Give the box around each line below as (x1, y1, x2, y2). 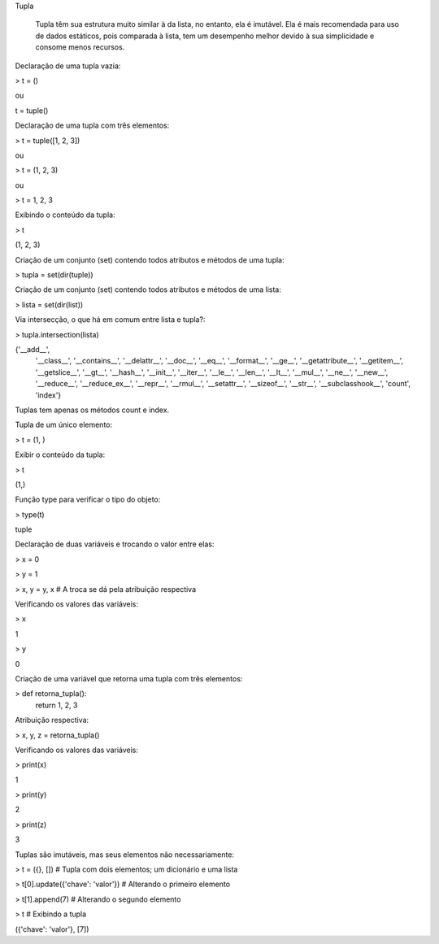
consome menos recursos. (35, 42, 125, 52)
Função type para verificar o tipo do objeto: (15, 494, 161, 504)
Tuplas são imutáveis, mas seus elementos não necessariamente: (15, 850, 235, 859)
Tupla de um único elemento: (15, 420, 113, 430)
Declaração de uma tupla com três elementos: (15, 120, 170, 130)
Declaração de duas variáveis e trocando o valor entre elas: (15, 539, 215, 549)
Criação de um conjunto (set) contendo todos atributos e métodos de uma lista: (15, 285, 282, 294)
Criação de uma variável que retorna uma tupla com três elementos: (15, 673, 243, 683)
